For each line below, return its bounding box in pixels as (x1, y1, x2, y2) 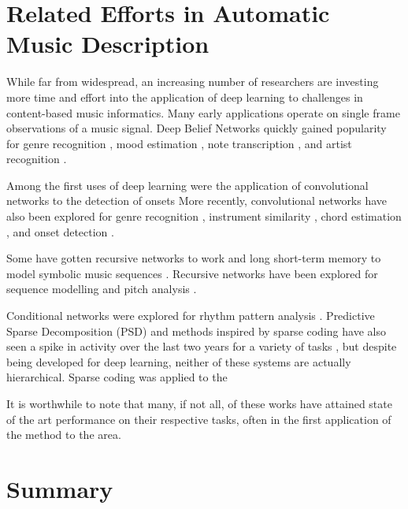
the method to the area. (6, 426, 121, 443)
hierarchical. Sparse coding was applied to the (6, 369, 228, 385)
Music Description (6, 28, 210, 60)
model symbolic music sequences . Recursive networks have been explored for (6, 265, 378, 281)
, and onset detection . (6, 223, 114, 240)
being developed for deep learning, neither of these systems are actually (6, 353, 351, 370)
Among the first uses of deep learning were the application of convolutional (6, 176, 369, 193)
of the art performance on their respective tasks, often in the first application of (6, 411, 391, 427)
